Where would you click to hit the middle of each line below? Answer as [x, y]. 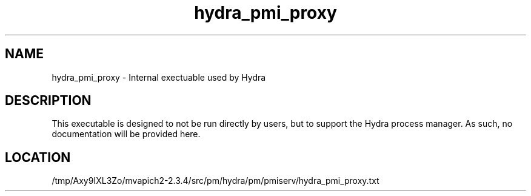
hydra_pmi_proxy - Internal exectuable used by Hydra [159, 77]
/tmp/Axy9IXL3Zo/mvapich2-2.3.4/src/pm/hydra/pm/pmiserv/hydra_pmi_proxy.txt [215, 181]
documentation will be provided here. [126, 134]
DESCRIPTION [48, 101]
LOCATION [38, 157]
